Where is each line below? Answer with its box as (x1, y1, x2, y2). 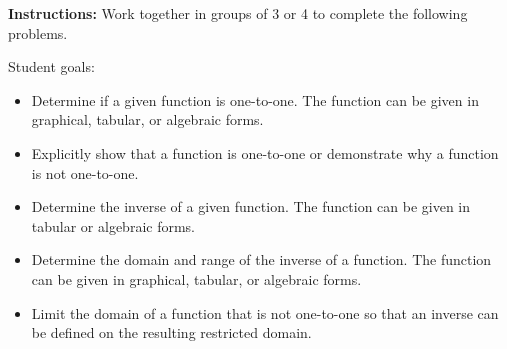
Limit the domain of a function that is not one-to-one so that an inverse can (31, 302, 499, 323)
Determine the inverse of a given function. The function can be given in (31, 196, 471, 217)
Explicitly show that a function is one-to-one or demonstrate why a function (31, 142, 499, 163)
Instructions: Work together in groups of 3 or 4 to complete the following (8, 3, 468, 23)
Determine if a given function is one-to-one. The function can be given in (31, 89, 479, 110)
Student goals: (8, 56, 95, 77)
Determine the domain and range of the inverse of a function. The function (31, 249, 492, 270)
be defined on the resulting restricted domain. (31, 322, 312, 343)
